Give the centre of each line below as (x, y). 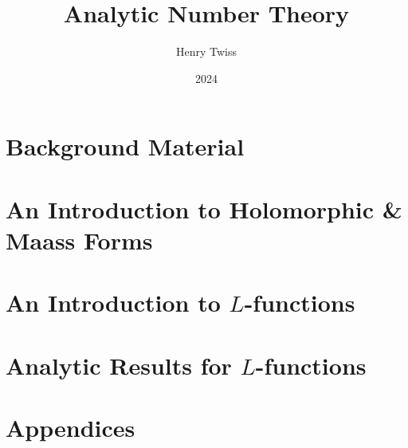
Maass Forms (79, 240)
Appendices (71, 427)
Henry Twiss (206, 51)
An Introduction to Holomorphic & (204, 208)
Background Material (125, 146)
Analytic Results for (119, 365)
